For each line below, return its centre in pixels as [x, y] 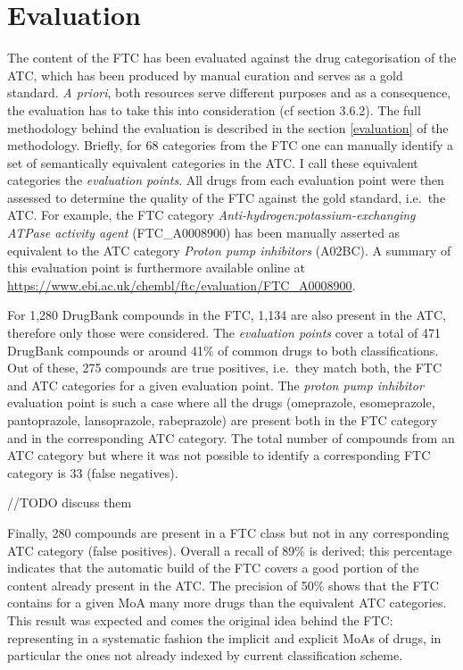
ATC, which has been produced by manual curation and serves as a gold [205, 75]
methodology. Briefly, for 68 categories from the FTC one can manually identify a [230, 145]
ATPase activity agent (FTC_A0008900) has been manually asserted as [204, 233]
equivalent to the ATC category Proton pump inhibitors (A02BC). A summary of [229, 250]
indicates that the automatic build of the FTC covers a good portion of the [213, 568]
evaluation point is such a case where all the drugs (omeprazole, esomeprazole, [221, 402]
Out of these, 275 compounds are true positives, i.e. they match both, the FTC [225, 368]
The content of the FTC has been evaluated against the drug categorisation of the [232, 58]
